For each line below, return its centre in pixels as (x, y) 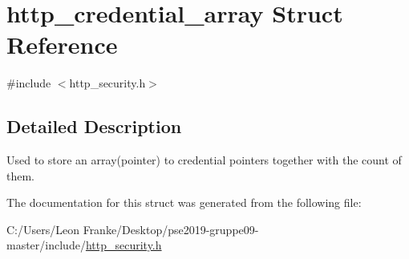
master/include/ (46, 245)
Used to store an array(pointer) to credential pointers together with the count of (204, 160)
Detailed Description (94, 126)
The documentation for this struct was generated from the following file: (184, 202)
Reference (62, 45)
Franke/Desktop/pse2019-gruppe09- (171, 229)
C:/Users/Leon (43, 229)
